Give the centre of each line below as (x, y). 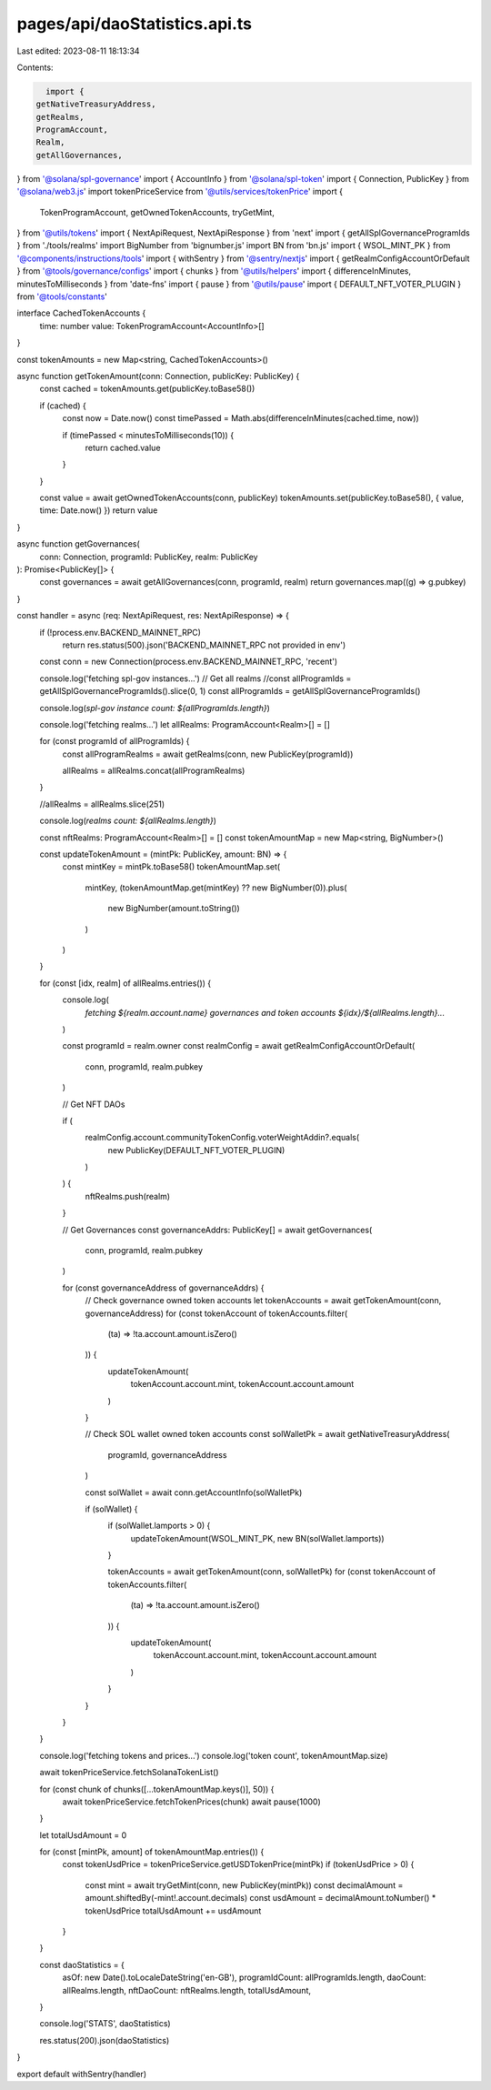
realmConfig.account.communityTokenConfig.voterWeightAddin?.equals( (222, 1138)
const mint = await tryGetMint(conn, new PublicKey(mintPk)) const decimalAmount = (244, 1885)
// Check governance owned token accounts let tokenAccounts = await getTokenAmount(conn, (263, 1301)
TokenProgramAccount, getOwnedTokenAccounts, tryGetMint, (157, 212)
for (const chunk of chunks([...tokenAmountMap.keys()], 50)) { (157, 1789)
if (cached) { (63, 406)
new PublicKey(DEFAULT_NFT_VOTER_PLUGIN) (196, 1150)
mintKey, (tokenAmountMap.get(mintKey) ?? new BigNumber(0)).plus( (216, 888)
